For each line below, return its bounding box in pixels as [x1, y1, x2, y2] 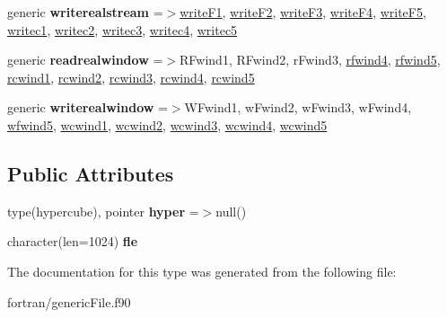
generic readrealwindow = [7, 50, 163, 69]
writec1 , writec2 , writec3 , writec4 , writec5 [7, 20, 238, 39]
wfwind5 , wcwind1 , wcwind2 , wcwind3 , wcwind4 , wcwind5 [7, 115, 328, 134]
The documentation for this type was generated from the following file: [7, 261, 397, 280]
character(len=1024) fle [7, 232, 138, 251]
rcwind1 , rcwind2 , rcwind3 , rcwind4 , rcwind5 [7, 67, 255, 86]
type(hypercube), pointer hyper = [7, 201, 199, 220]
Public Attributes [7, 159, 174, 187]
